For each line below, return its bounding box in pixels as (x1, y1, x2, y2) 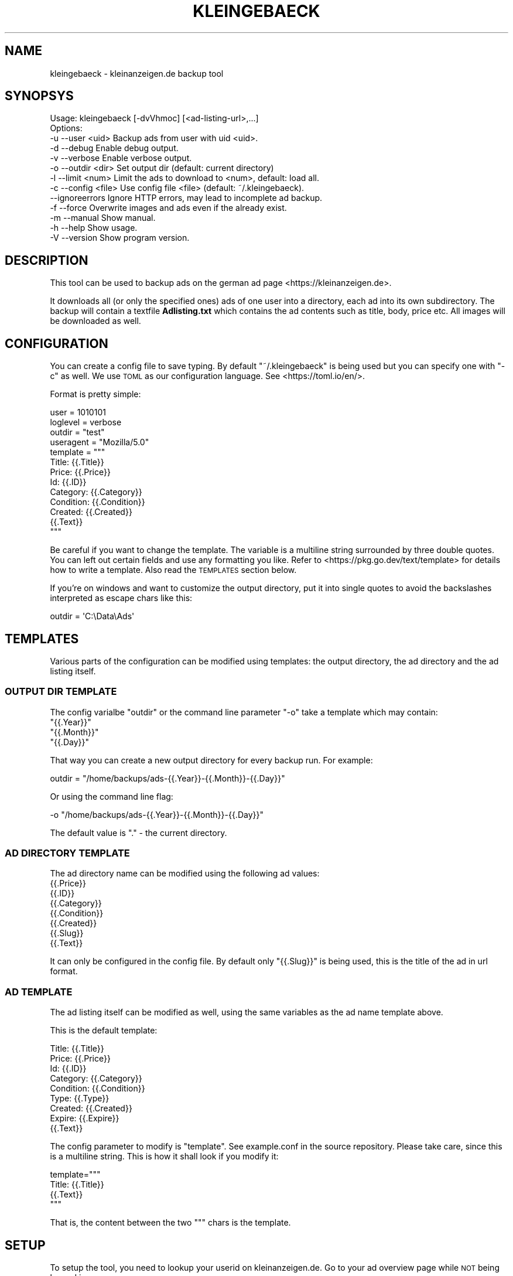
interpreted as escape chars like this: (50, 593, 193, 603)
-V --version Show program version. (50, 233, 190, 243)
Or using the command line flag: (50, 791, 173, 801)
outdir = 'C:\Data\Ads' (50, 611, 135, 622)
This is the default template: (50, 1025, 158, 1036)
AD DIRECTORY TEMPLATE (5, 847, 130, 859)
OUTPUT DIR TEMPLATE (5, 685, 117, 698)
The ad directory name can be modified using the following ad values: (50, 868, 320, 879)
